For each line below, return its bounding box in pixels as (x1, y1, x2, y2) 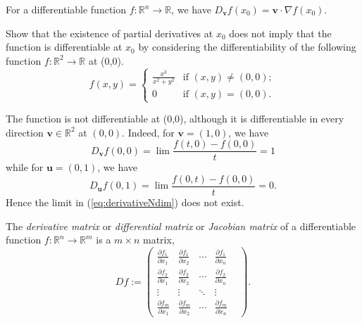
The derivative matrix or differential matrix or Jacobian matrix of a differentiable (6, 218, 356, 233)
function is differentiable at (6, 39, 123, 54)
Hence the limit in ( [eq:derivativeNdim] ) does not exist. (6, 195, 244, 210)
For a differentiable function (6, 2, 127, 16)
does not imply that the (229, 25, 332, 40)
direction (6, 125, 44, 139)
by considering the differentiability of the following (138, 39, 356, 54)
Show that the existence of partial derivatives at (6, 25, 213, 40)
